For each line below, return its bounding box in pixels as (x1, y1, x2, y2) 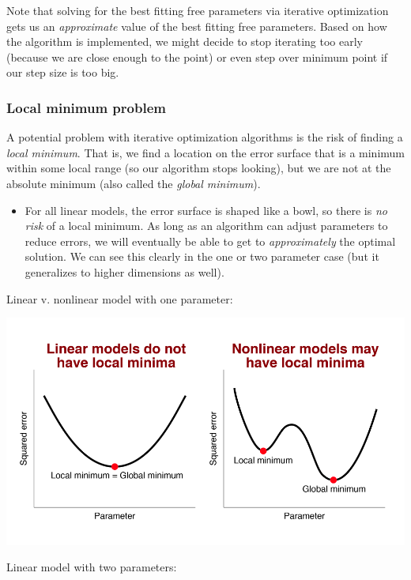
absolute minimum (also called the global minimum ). (6, 175, 261, 191)
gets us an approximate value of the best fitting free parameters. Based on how (6, 17, 387, 34)
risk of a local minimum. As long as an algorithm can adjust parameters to (25, 217, 388, 234)
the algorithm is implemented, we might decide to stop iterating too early (6, 33, 363, 50)
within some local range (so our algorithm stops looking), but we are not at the (6, 160, 391, 176)
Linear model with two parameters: (6, 559, 177, 575)
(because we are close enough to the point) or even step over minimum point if (6, 48, 388, 65)
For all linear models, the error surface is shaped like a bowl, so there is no (25, 201, 387, 218)
